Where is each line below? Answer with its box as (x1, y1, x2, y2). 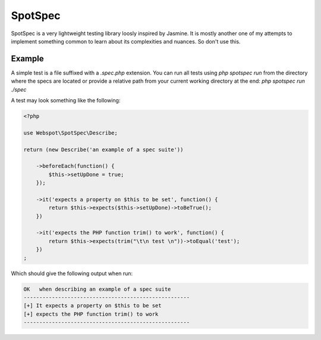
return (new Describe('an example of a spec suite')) (23, 146, 184, 153)
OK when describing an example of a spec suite (23, 286, 171, 292)
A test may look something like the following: (11, 97, 121, 104)
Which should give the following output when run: (11, 270, 133, 277)
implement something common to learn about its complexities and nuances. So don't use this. (11, 38, 241, 45)
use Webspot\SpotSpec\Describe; (23, 129, 118, 136)
